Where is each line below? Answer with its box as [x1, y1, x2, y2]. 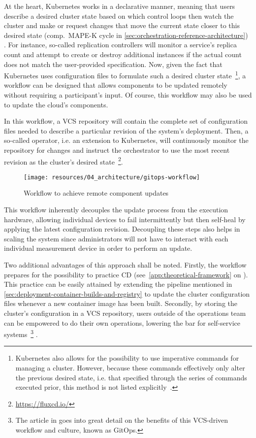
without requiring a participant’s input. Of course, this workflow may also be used [4, 90, 252, 100]
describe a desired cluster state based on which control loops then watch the [4, 10, 234, 21]
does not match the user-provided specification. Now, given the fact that [4, 59, 223, 69]
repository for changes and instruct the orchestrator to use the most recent [4, 144, 230, 155]
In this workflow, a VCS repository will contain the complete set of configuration [4, 116, 248, 126]
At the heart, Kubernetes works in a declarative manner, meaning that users [4, 1, 235, 11]
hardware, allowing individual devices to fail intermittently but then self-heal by [4, 214, 246, 224]
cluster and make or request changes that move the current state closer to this [4, 20, 240, 31]
